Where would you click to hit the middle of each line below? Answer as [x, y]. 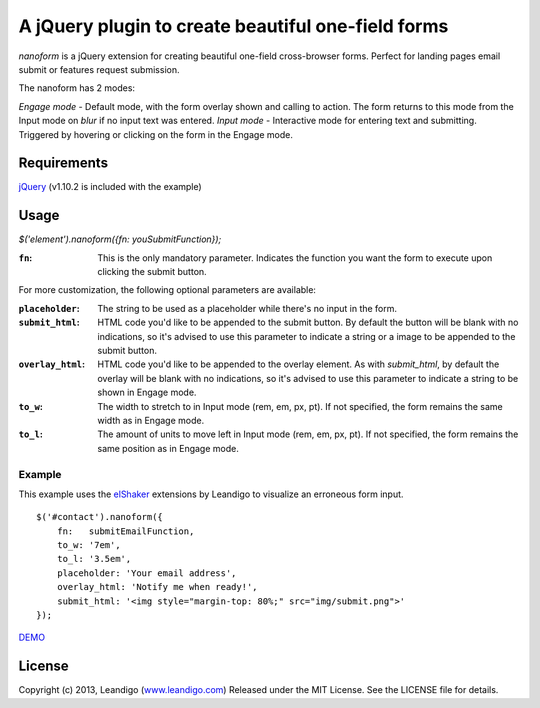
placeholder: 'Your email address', [146, 573]
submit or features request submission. [99, 69]
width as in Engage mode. [151, 420]
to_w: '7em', [88, 545]
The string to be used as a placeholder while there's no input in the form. [247, 308]
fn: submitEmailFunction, [125, 531]
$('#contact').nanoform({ [100, 517]
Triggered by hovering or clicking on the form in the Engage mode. [156, 134]
